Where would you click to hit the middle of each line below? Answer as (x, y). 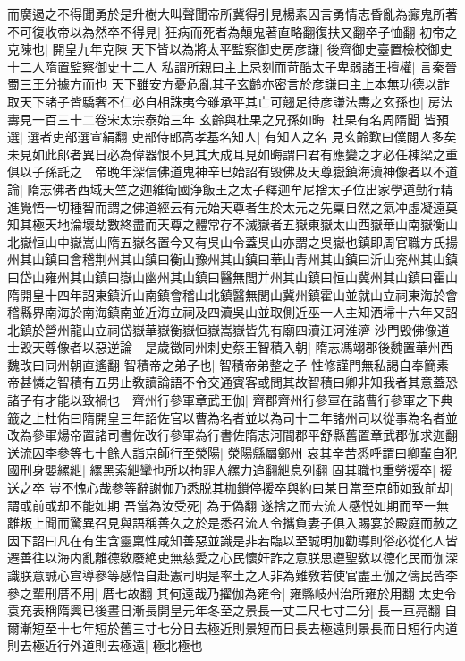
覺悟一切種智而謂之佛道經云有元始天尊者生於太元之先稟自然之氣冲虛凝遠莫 (238, 206)
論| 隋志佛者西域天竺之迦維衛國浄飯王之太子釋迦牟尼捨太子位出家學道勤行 (224, 189)
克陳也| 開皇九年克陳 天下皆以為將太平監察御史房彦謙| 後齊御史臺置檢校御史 (230, 49)
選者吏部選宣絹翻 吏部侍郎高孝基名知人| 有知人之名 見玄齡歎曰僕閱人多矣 (242, 137)
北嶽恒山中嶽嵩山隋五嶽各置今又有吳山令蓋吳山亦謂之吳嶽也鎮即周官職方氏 (226, 241)
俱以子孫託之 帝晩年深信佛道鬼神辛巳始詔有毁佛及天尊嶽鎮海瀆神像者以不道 (232, 172)
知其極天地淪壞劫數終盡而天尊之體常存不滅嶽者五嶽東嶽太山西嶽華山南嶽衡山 (232, 224)
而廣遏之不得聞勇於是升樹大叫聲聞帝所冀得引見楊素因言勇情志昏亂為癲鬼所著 (232, 13)
